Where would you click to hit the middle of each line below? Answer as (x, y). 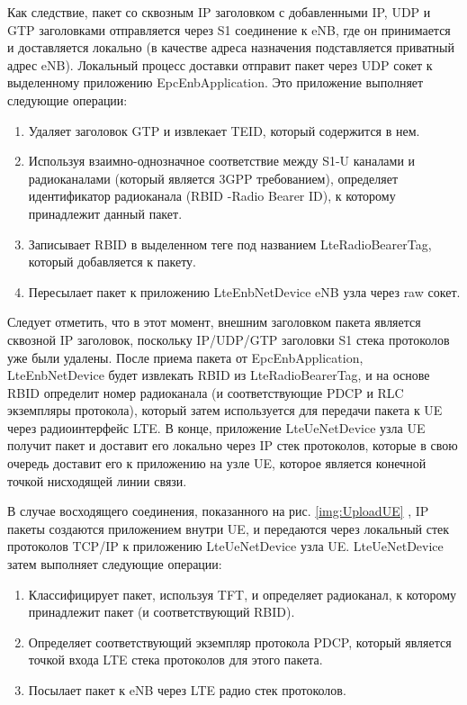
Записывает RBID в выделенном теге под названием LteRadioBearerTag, (230, 244)
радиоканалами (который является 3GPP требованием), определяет (213, 178)
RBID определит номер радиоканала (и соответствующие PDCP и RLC (206, 392)
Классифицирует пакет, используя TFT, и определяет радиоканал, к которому (242, 594)
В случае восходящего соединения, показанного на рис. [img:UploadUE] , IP (218, 511)
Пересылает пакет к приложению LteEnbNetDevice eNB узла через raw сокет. (244, 291)
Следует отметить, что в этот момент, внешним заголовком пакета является (214, 322)
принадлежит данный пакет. (105, 213)
